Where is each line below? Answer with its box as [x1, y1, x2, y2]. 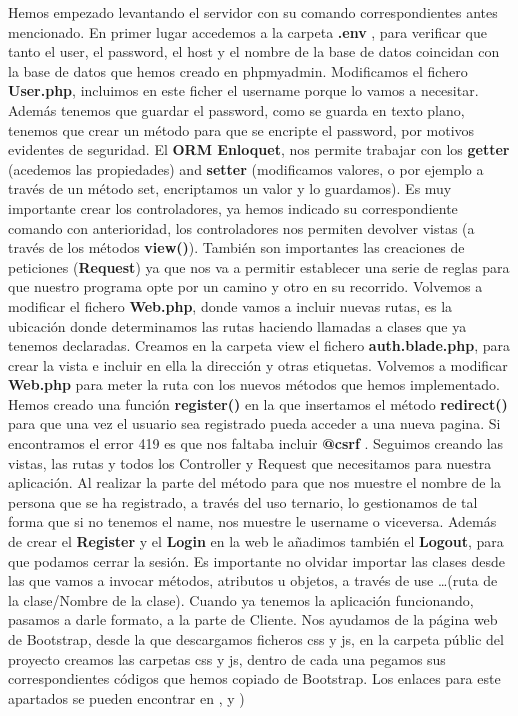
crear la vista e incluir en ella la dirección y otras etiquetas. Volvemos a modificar [8, 354, 508, 375]
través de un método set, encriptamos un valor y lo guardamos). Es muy [8, 178, 452, 199]
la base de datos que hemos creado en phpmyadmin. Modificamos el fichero [8, 60, 468, 81]
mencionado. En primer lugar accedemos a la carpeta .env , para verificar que [8, 21, 487, 42]
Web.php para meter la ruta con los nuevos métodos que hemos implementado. [8, 374, 500, 395]
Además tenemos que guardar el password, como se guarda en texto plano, [8, 99, 465, 120]
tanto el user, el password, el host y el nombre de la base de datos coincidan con [8, 41, 500, 62]
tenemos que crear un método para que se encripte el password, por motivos [8, 119, 475, 140]
